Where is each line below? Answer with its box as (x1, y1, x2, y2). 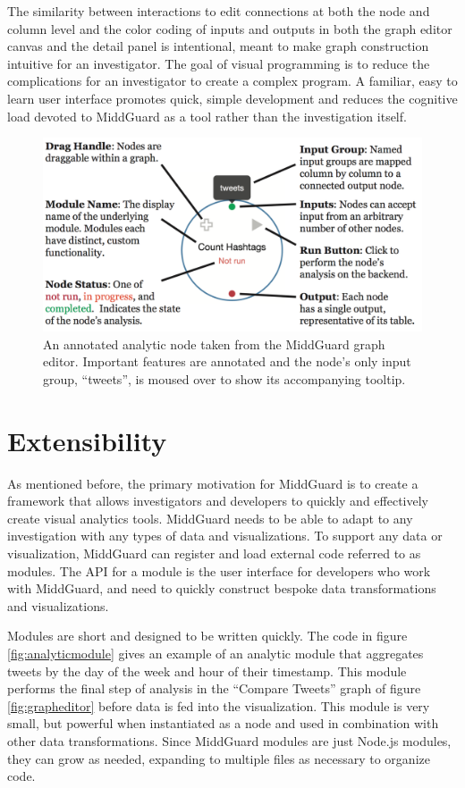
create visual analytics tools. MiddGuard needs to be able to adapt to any (7, 508, 413, 527)
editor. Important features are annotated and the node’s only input (43, 352, 411, 371)
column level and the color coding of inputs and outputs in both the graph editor (7, 19, 452, 38)
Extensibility (7, 422, 167, 458)
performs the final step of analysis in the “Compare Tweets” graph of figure (7, 679, 421, 698)
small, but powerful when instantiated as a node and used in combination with (7, 714, 439, 733)
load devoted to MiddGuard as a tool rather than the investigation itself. (7, 106, 407, 125)
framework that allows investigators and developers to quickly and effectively (7, 491, 429, 510)
